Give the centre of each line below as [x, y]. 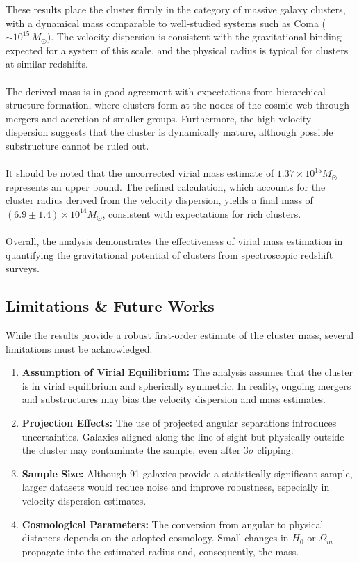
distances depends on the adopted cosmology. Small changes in [155, 538]
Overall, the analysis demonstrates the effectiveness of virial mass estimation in [174, 241]
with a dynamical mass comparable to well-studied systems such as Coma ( [166, 23]
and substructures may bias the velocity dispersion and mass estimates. [174, 399]
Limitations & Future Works [110, 306]
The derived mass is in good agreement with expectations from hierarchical [166, 91]
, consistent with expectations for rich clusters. [202, 213]
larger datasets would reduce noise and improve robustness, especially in [176, 487]
